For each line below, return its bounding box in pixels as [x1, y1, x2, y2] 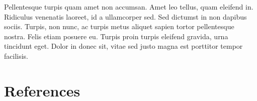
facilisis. [4, 50, 28, 61]
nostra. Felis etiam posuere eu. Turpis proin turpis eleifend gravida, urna [4, 31, 228, 41]
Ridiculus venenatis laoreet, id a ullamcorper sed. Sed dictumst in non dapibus [4, 11, 247, 22]
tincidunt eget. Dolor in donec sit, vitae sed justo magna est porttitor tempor [4, 41, 243, 51]
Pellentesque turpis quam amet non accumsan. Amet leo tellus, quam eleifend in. [4, 2, 253, 12]
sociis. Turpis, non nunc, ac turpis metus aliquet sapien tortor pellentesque [4, 21, 234, 32]
